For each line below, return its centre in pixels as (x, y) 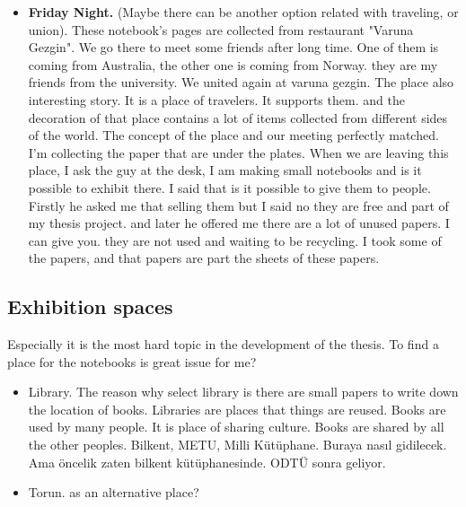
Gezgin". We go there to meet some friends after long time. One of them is (233, 47)
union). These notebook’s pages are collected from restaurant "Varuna (221, 29)
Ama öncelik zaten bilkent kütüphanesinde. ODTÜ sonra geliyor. (207, 462)
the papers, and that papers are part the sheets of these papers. (204, 258)
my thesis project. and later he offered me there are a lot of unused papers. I (239, 223)
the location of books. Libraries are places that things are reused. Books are (237, 409)
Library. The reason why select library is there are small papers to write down (243, 392)
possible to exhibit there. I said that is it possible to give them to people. (229, 187)
